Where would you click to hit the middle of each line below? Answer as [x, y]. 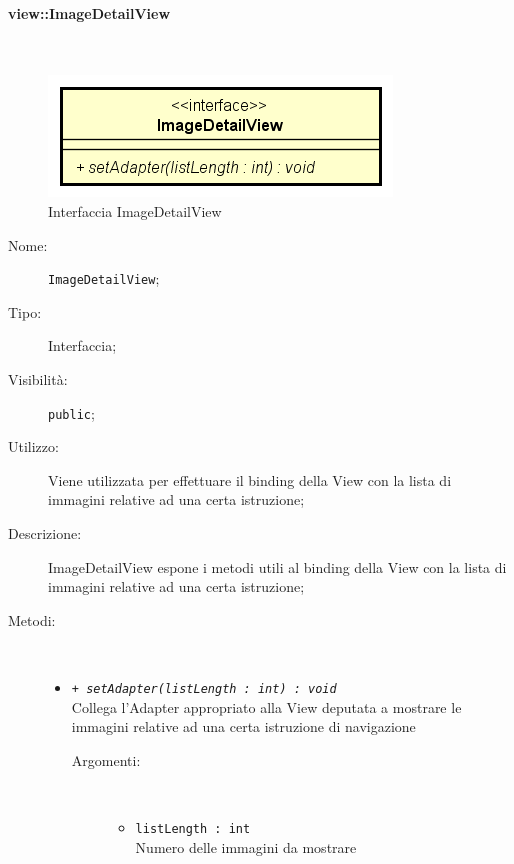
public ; [71, 412]
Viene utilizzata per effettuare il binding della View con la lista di [250, 479]
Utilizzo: [33, 446]
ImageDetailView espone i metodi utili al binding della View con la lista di [277, 566]
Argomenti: [106, 759]
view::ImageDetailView [89, 12]
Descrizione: [45, 533]
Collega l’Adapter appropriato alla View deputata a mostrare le [266, 706]
